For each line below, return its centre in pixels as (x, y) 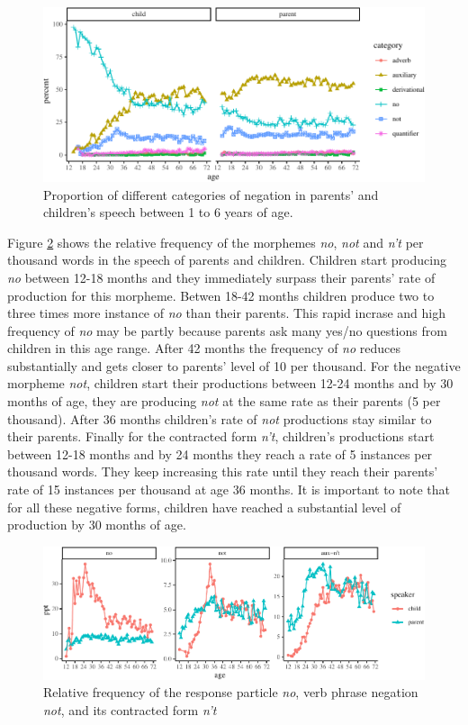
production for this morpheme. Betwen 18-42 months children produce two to (221, 295)
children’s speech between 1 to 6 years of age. (168, 212)
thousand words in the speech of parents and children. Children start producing (227, 260)
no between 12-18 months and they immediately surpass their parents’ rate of (221, 277)
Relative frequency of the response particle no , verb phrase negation (231, 692)
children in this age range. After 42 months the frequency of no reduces (204, 348)
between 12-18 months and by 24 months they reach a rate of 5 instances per (220, 453)
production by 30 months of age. (97, 525)
